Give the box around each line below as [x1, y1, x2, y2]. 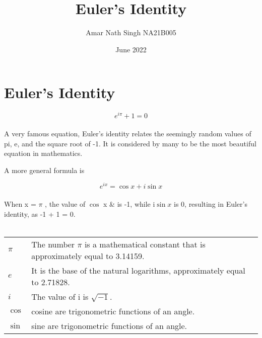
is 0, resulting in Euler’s [174, 198, 247, 209]
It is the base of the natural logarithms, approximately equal [31, 264, 245, 276]
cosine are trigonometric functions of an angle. [31, 305, 195, 317]
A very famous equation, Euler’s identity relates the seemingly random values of [4, 128, 251, 138]
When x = [4, 198, 36, 209]
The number [31, 238, 75, 250]
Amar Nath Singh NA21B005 [86, 27, 176, 38]
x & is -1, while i [103, 198, 155, 209]
